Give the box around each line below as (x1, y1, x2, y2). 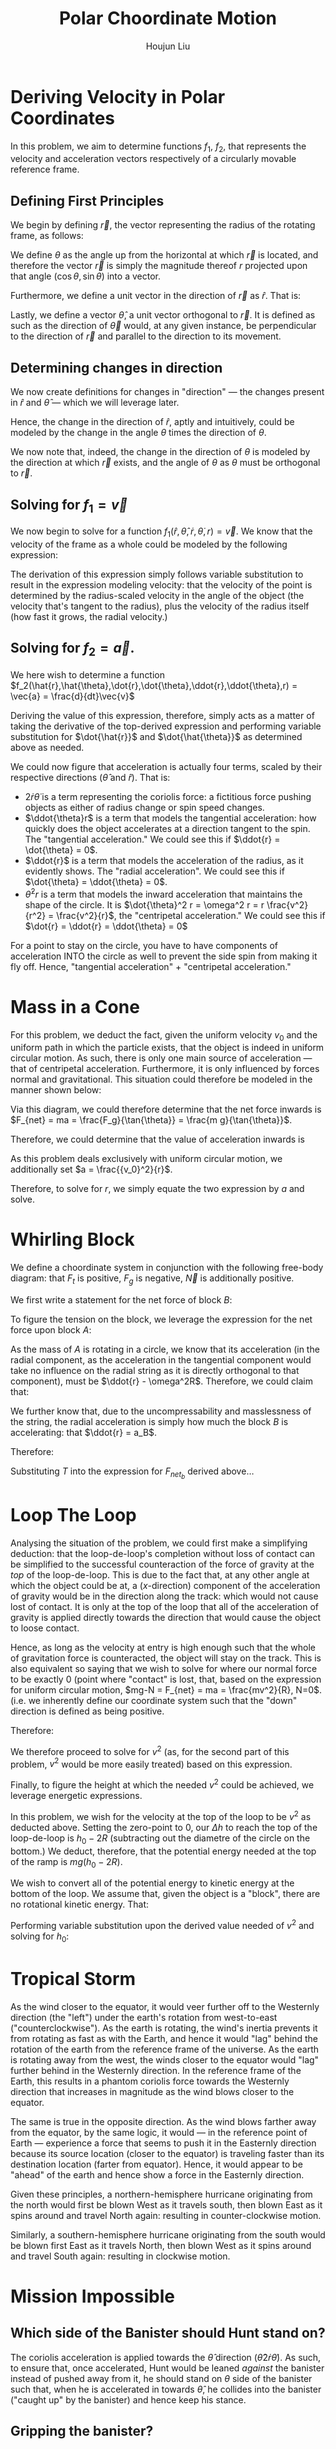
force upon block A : (10, 1324, 92, 1336)
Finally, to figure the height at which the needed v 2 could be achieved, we (10, 1777, 315, 1791)
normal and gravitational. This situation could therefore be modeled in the (10, 1073, 313, 1086)
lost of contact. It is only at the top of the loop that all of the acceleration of (10, 1601, 320, 1613)
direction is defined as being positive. (10, 1705, 165, 1717)
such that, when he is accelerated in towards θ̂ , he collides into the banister (10, 2383, 322, 2395)
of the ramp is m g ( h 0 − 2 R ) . (10, 1855, 123, 1870)
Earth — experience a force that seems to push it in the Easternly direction (10, 2137, 317, 2149)
